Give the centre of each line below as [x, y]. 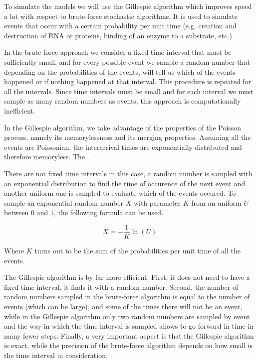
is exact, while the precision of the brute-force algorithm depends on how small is [128, 345]
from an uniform [216, 202]
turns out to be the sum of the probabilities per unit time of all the [137, 250]
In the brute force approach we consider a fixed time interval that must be [118, 52]
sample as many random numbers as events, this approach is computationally [123, 101]
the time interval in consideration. [56, 355]
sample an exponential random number [64, 202]
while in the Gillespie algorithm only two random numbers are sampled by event [127, 316]
